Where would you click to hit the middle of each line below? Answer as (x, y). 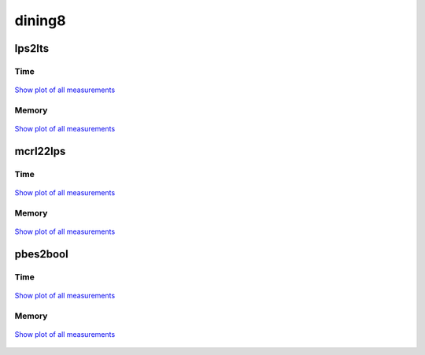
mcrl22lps (40, 151)
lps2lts (32, 48)
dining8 (40, 20)
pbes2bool (41, 254)
